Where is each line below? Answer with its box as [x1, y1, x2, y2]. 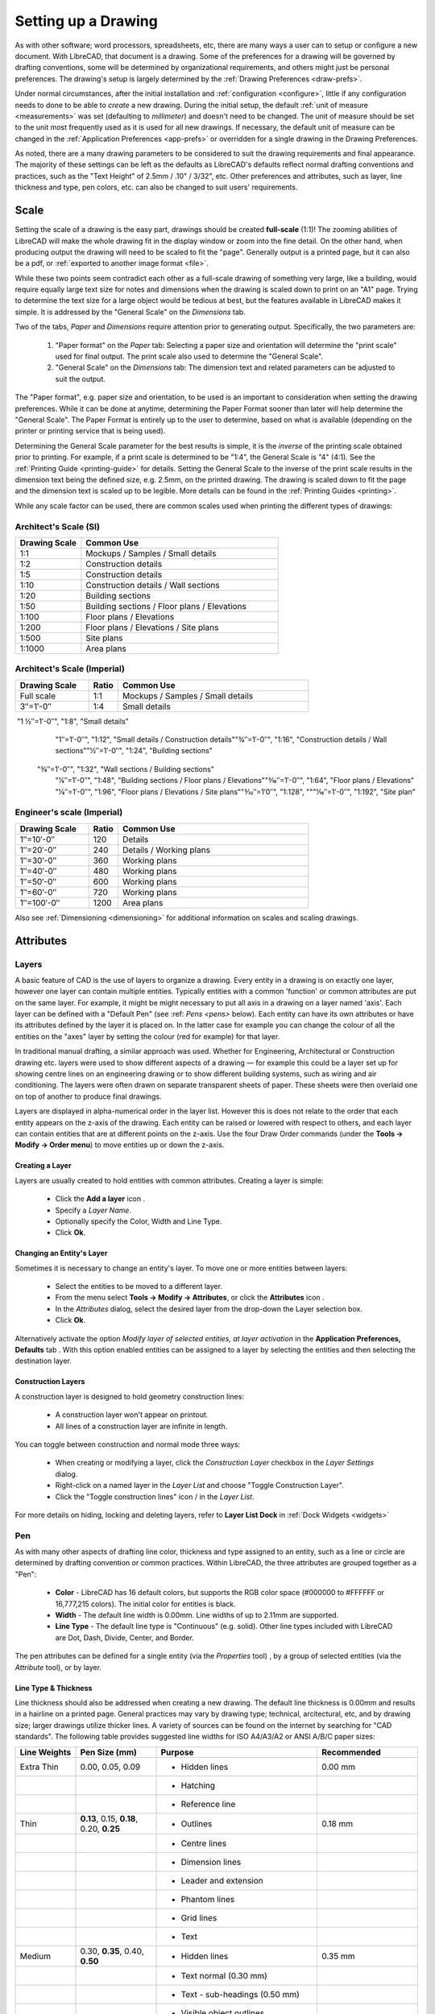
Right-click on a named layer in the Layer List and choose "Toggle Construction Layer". [55, 1481, 344, 1490]
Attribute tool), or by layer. [14, 1662, 102, 1672]
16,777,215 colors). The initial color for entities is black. [55, 1599, 237, 1609]
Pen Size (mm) [80, 1747, 137, 1758]
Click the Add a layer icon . [55, 1194, 146, 1204]
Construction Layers [14, 1377, 85, 1386]
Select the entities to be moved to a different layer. [55, 1282, 223, 1291]
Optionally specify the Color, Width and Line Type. [55, 1216, 222, 1226]
